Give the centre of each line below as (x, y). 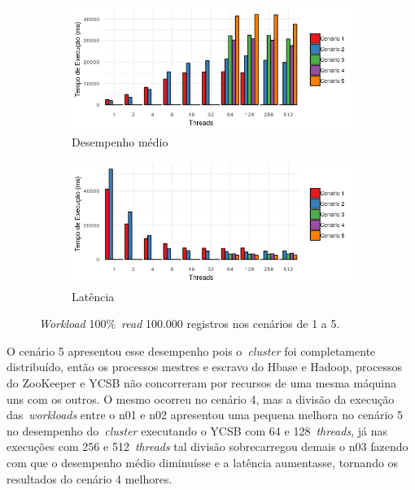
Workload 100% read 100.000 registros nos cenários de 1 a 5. (190, 324)
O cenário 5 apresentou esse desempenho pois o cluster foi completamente (191, 350)
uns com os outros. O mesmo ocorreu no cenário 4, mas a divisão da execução (201, 398)
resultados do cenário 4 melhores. (90, 478)
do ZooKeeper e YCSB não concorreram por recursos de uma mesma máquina (201, 383)
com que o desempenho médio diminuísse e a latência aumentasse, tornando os (203, 462)
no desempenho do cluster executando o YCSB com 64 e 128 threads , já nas (197, 430)
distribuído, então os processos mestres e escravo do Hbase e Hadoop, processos (204, 367)
